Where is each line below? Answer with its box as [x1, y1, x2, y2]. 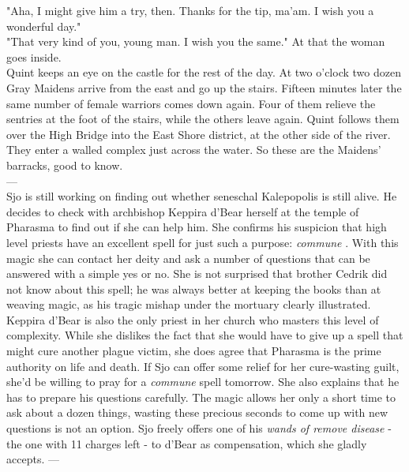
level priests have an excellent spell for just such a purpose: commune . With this [6, 234, 399, 250]
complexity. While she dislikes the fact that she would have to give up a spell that [6, 327, 403, 343]
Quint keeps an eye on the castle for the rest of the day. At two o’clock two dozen [6, 64, 401, 81]
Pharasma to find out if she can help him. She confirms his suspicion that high [6, 219, 387, 235]
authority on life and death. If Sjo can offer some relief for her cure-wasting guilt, [6, 358, 400, 374]
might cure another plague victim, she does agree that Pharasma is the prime [6, 343, 381, 359]
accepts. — [6, 451, 59, 467]
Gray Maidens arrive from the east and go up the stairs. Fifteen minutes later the [6, 79, 402, 96]
